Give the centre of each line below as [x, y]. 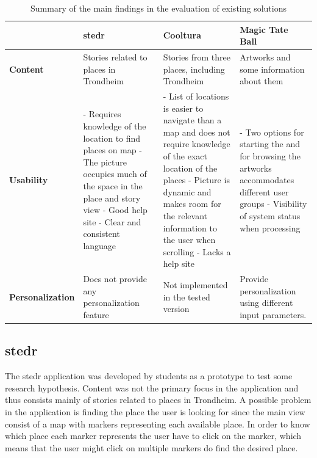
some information [272, 69]
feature [96, 314]
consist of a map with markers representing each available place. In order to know [158, 423]
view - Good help [115, 210]
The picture [105, 162]
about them [262, 81]
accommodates [267, 180]
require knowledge [197, 144]
